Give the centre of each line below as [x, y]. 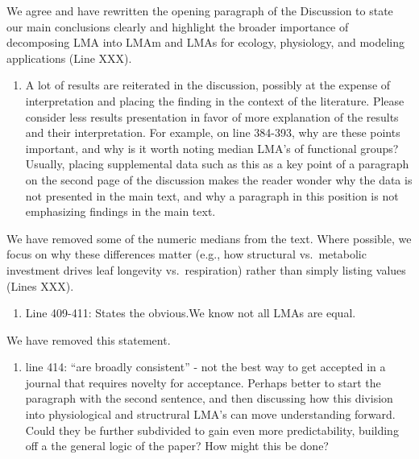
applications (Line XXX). [69, 58]
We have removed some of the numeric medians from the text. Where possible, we [209, 238]
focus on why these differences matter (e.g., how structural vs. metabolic [187, 254]
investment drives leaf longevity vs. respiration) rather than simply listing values [206, 269]
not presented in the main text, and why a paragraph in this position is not [212, 195]
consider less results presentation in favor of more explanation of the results [212, 116]
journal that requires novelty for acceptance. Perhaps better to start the [203, 382]
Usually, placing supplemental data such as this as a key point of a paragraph [217, 164]
